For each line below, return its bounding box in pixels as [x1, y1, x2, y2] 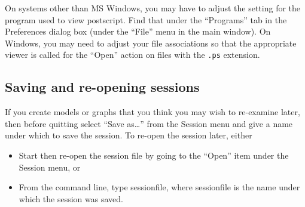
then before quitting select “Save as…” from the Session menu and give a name [5, 117, 293, 129]
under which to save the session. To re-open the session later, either [5, 129, 252, 141]
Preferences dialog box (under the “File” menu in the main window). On [5, 25, 271, 38]
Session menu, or [19, 160, 81, 173]
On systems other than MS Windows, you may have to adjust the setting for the [5, 2, 301, 14]
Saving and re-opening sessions [5, 78, 200, 96]
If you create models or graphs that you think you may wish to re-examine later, [5, 106, 300, 118]
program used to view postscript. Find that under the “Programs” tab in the [5, 13, 287, 26]
